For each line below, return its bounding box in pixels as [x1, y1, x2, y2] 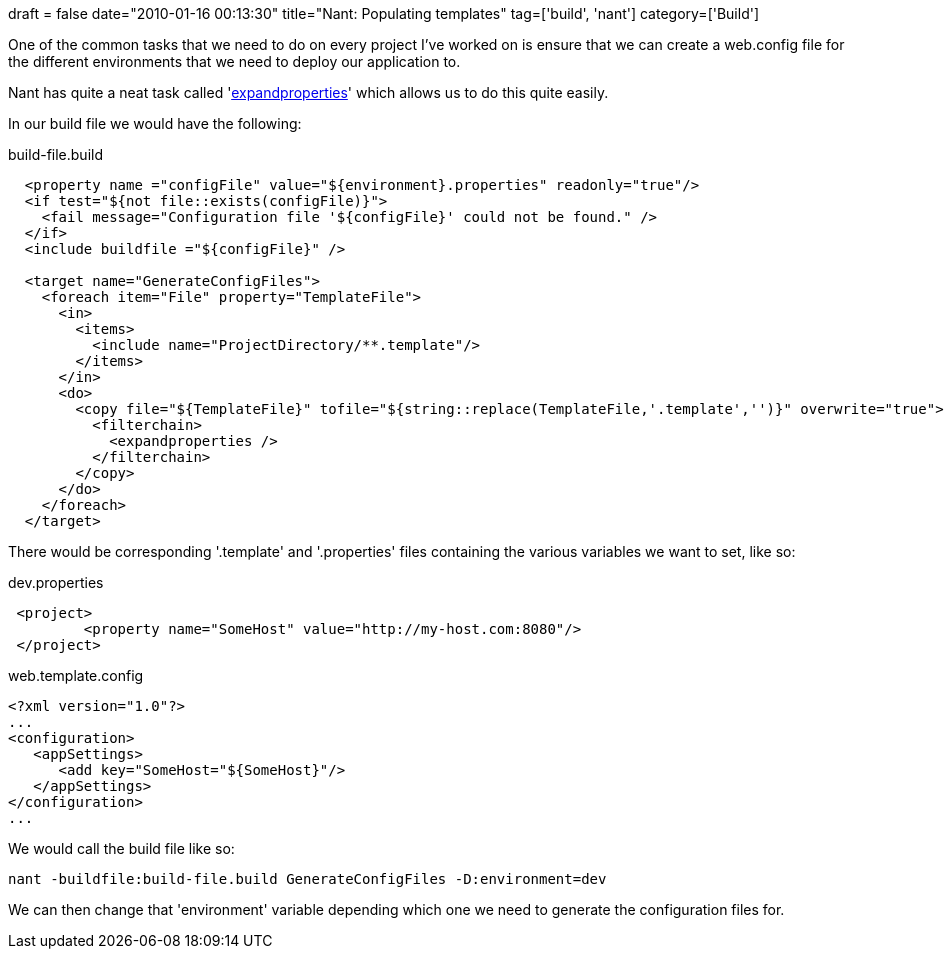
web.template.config [8, 667, 144, 684]
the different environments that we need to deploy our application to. [8, 53, 461, 70]
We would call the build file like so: [8, 840, 235, 857]
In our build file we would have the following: [8, 115, 302, 132]
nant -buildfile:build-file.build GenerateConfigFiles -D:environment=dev [8, 871, 607, 887]
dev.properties [8, 574, 104, 591]
